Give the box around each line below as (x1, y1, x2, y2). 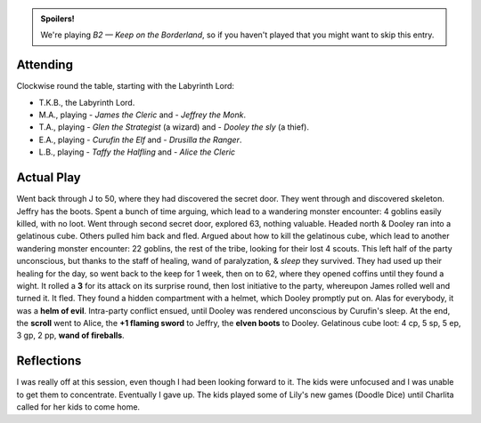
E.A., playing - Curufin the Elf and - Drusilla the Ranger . (38, 134, 242, 145)
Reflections (16, 354, 82, 369)
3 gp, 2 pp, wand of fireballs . (16, 330, 125, 341)
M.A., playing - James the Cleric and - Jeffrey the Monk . (38, 109, 247, 120)
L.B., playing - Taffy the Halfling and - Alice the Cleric (38, 147, 236, 157)
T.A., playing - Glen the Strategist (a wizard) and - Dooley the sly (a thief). (38, 122, 309, 132)
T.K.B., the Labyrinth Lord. (38, 97, 135, 108)
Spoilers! (40, 13, 75, 24)
